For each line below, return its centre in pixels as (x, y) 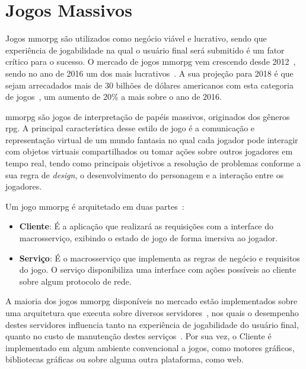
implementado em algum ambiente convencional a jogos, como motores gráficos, (150, 347)
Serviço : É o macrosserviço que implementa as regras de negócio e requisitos (160, 258)
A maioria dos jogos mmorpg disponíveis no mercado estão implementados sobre (152, 301)
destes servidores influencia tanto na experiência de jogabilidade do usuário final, (152, 324)
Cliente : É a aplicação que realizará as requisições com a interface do (146, 226)
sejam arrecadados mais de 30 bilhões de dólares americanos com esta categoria (149, 85)
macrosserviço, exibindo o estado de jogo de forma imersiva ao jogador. (149, 238)
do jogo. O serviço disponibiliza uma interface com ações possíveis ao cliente (158, 269)
